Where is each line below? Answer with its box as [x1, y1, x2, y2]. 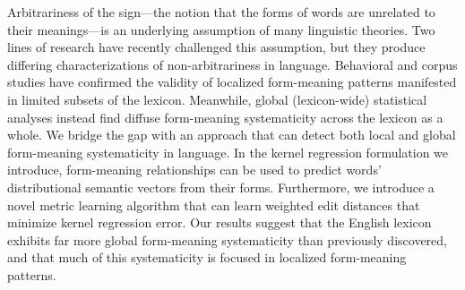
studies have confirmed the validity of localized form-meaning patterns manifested [7, 72, 457, 91]
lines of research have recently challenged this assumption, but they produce [7, 38, 426, 56]
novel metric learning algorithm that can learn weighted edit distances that [7, 195, 420, 214]
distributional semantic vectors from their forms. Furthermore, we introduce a [7, 177, 435, 196]
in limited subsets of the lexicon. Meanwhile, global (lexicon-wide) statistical [7, 90, 427, 108]
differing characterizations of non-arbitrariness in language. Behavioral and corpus [7, 55, 458, 73]
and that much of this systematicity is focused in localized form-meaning [7, 248, 407, 267]
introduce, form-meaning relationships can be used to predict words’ [7, 160, 382, 179]
